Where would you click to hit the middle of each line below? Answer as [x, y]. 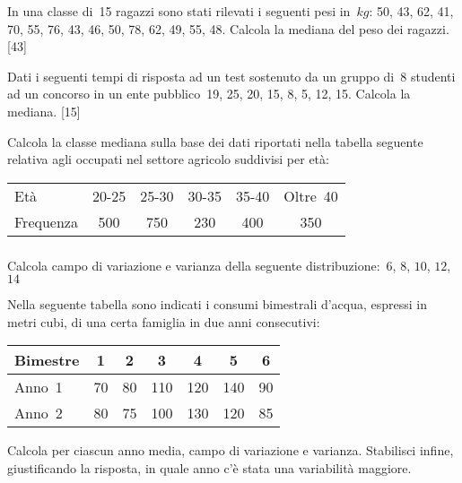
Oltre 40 [311, 195]
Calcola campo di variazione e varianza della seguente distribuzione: [194, 265]
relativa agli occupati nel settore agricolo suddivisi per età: [168, 159]
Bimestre [47, 360]
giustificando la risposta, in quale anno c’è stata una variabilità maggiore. [209, 468]
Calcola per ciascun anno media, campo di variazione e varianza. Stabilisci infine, [231, 450]
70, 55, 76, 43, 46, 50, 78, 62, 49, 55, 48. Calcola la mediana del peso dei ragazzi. [228, 28]
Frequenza [46, 221]
